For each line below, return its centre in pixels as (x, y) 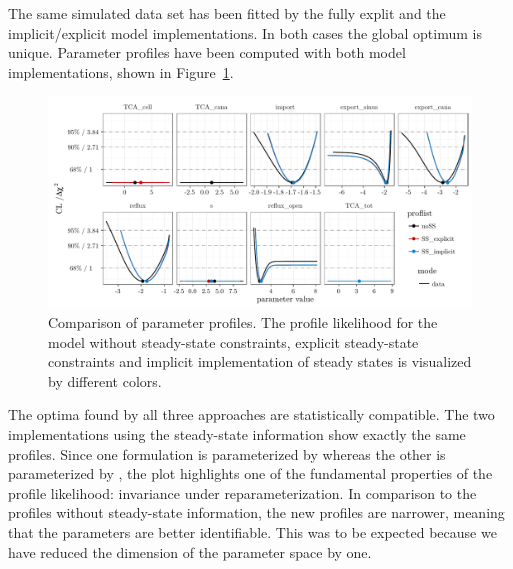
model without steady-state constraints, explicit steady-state (233, 341)
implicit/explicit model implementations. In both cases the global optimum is (245, 32)
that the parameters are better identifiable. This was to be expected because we (252, 531)
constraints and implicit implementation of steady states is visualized (260, 361)
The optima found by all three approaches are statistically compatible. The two (251, 414)
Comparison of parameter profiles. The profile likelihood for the (243, 321)
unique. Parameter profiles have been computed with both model (207, 52)
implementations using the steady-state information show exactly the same (237, 433)
